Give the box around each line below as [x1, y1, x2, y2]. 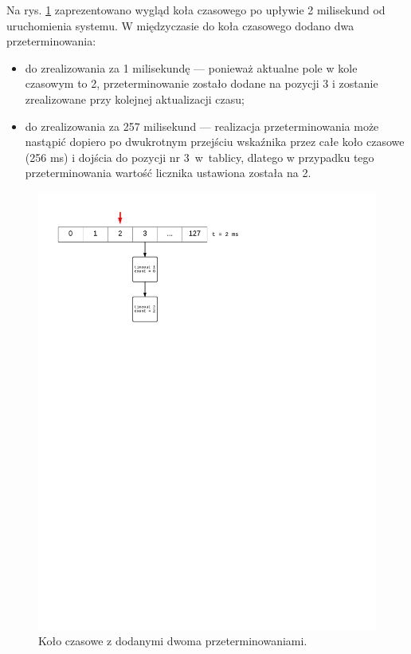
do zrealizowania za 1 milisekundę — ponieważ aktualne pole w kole [25, 59, 358, 76]
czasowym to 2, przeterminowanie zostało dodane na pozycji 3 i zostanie [25, 75, 378, 92]
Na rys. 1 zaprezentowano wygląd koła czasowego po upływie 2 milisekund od [6, 2, 386, 18]
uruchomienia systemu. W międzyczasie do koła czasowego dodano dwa [6, 17, 354, 33]
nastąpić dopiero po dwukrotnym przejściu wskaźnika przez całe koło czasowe [25, 133, 405, 150]
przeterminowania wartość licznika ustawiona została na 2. [25, 164, 311, 181]
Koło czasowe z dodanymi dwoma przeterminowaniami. [38, 632, 307, 649]
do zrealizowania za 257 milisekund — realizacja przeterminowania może [25, 117, 379, 134]
